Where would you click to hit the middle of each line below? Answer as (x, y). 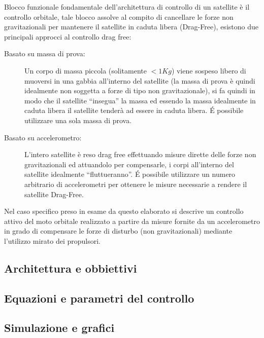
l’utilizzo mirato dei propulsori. (53, 240)
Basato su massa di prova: (45, 53)
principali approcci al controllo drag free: (68, 36)
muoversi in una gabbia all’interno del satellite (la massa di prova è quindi (140, 80)
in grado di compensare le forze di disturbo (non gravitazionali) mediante (118, 231)
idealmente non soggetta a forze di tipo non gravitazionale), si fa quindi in (140, 90)
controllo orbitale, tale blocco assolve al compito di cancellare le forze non (119, 16)
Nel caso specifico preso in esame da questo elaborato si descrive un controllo (124, 211)
